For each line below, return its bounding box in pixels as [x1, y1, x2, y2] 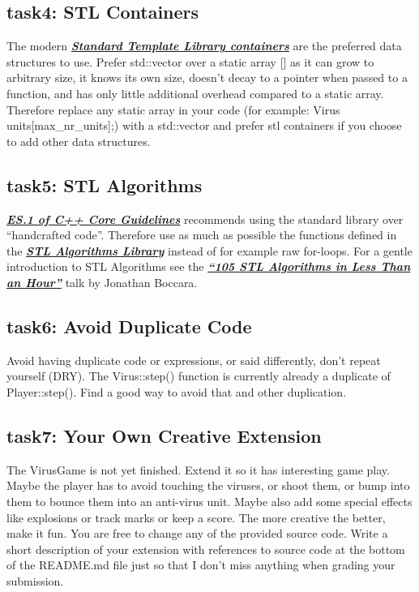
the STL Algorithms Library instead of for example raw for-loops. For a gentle [6, 242, 413, 259]
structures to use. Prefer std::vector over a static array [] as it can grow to [6, 53, 374, 70]
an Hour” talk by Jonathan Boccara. [6, 273, 198, 290]
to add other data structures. [6, 132, 151, 149]
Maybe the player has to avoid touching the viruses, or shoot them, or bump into [6, 477, 410, 494]
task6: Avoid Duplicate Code [6, 313, 252, 338]
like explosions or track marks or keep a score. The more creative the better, [6, 508, 386, 526]
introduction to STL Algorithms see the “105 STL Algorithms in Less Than [6, 258, 411, 275]
